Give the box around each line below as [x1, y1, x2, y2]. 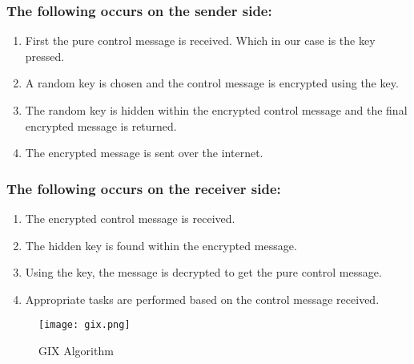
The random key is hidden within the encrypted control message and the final [25, 102, 408, 118]
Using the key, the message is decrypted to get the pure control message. [25, 264, 382, 281]
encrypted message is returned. [25, 117, 177, 134]
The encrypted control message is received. [25, 210, 235, 226]
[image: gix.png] [38, 319, 131, 331]
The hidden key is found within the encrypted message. [25, 237, 297, 253]
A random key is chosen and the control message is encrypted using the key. [25, 75, 399, 91]
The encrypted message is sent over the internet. [25, 144, 263, 161]
